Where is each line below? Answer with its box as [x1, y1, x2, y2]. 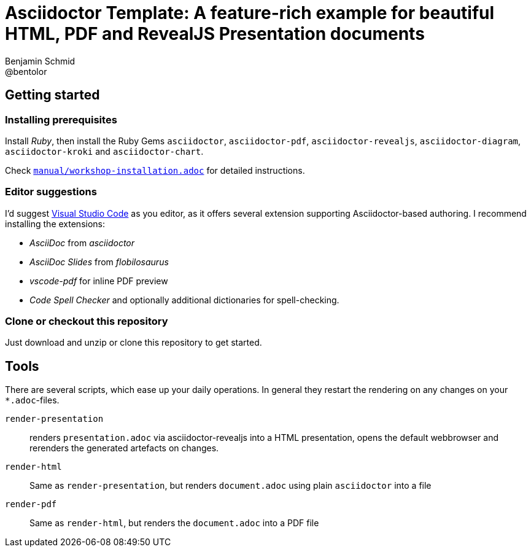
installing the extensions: [5, 218, 105, 229]
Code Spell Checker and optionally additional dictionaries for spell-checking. [29, 294, 339, 305]
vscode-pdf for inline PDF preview [29, 275, 168, 286]
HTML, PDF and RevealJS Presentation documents [5, 23, 425, 44]
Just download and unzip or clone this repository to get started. [5, 337, 262, 348]
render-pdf [5, 499, 57, 510]
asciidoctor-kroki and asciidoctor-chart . [5, 146, 204, 157]
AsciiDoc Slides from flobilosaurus [29, 256, 169, 267]
